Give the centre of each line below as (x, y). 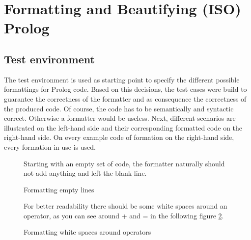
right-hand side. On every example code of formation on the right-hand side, (119, 137)
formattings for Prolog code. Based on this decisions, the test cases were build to (125, 89)
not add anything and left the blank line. (85, 173)
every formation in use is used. (50, 147)
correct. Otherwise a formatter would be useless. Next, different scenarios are (120, 118)
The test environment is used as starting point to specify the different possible (122, 79)
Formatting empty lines (59, 189)
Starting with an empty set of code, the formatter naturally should (124, 163)
